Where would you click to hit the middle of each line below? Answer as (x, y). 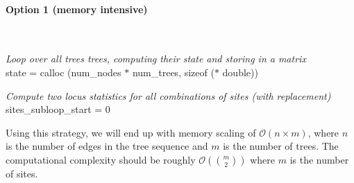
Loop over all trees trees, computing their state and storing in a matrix (156, 59)
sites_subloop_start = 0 (58, 109)
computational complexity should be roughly (101, 159)
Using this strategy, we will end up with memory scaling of (131, 132)
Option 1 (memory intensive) (77, 9)
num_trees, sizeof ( (173, 72)
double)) (240, 72)
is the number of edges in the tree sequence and (107, 146)
